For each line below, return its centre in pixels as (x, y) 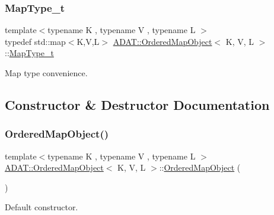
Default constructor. (42, 207)
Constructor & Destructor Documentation (137, 104)
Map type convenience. (46, 73)
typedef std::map (35, 41)
